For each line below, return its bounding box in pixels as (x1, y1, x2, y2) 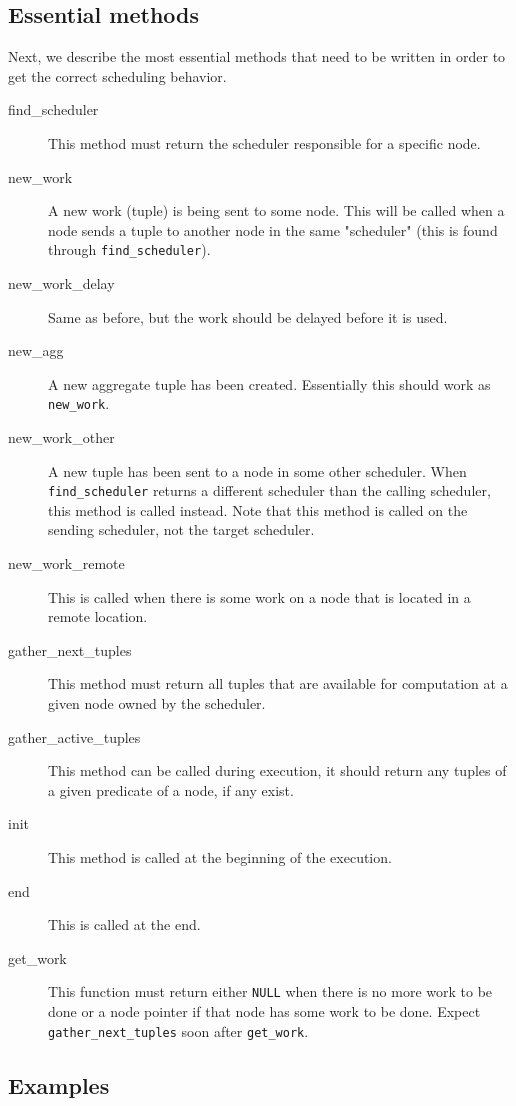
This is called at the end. (48, 914, 201, 935)
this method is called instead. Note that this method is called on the (48, 499, 468, 520)
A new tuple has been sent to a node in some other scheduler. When (48, 460, 467, 481)
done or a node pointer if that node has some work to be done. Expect (48, 1001, 481, 1022)
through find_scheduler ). (48, 239, 211, 260)
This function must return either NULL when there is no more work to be (48, 981, 493, 1002)
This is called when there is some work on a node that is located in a (48, 586, 471, 607)
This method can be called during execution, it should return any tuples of (48, 760, 507, 781)
